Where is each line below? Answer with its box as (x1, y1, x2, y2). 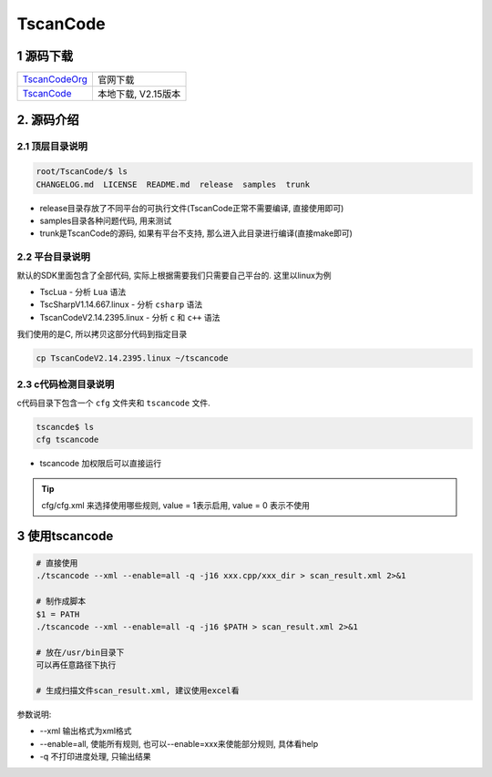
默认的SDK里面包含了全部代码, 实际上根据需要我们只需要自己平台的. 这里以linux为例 (16, 270, 332, 281)
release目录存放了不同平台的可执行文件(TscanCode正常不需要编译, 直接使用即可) (39, 202, 344, 213)
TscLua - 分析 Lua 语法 (39, 286, 127, 297)
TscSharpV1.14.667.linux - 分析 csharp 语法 (39, 299, 203, 310)
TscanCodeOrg (22, 73, 88, 86)
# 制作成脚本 (36, 597, 87, 607)
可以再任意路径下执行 (36, 660, 117, 670)
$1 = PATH (36, 608, 80, 619)
